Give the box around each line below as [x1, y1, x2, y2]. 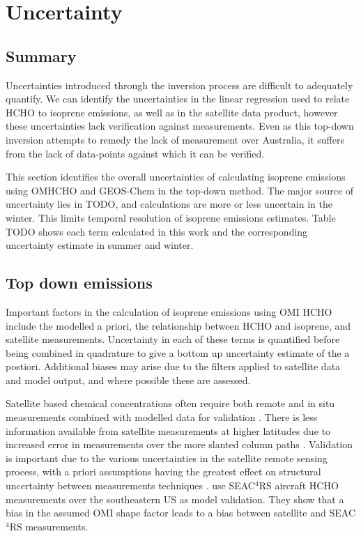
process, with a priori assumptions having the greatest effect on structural [6, 464, 321, 479]
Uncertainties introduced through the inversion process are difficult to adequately [6, 77, 353, 92]
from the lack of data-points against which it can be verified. [6, 146, 265, 160]
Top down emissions [6, 272, 153, 293]
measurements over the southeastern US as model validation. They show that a [6, 491, 344, 506]
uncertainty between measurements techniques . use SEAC [6, 478, 255, 493]
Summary [6, 45, 77, 66]
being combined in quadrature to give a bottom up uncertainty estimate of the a [6, 345, 350, 360]
